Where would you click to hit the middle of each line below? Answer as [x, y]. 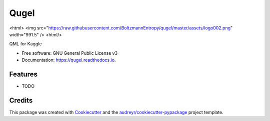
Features [23, 74]
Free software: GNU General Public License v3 [70, 53]
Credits [21, 100]
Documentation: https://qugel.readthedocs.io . [69, 60]
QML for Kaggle [25, 44]
